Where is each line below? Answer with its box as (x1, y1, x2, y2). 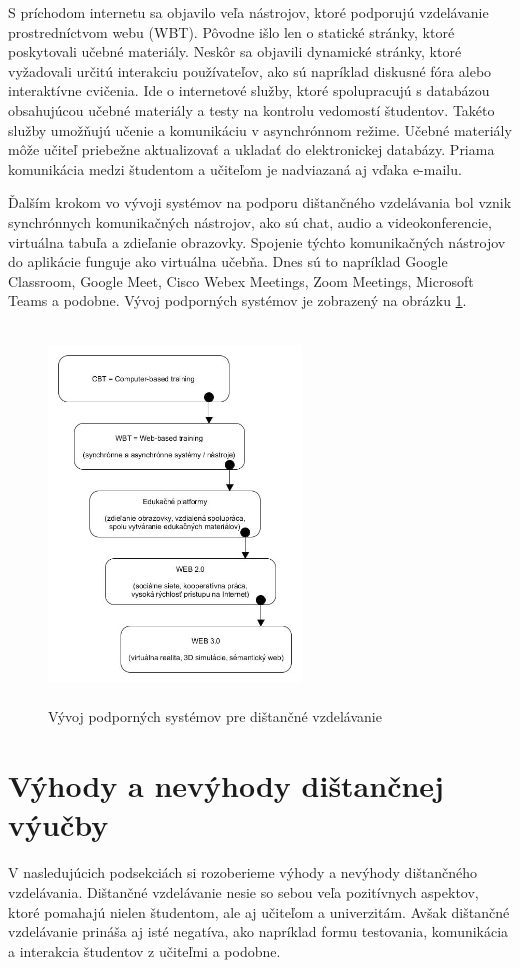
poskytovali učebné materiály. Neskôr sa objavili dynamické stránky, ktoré (8, 41, 462, 62)
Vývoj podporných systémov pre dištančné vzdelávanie (48, 706, 382, 727)
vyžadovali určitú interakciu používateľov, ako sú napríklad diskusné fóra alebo (8, 60, 492, 81)
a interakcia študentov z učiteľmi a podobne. (8, 940, 281, 961)
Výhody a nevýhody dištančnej (8, 765, 444, 806)
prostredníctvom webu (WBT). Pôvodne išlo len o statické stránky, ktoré (8, 21, 455, 42)
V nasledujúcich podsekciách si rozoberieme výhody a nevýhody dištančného (8, 862, 478, 883)
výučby (8, 804, 109, 845)
